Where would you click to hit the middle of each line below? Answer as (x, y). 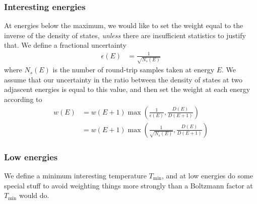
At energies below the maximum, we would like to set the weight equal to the (124, 25)
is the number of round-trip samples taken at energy (134, 70)
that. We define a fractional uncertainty (65, 45)
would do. (34, 195)
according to (23, 99)
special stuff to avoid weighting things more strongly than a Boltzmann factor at (128, 185)
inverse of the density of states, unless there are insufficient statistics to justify (125, 35)
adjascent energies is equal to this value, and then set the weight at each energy (127, 89)
